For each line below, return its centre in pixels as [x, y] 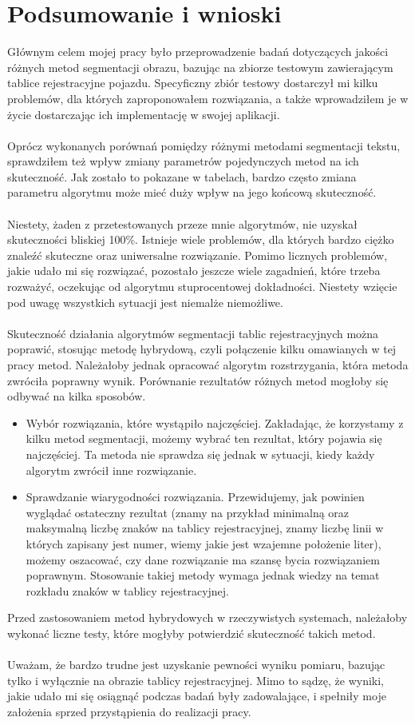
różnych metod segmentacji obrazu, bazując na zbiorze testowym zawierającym [200, 67]
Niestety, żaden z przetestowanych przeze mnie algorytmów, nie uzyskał [182, 223]
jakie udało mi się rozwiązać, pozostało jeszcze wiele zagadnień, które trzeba [194, 271]
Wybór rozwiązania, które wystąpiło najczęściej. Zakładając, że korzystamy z [215, 422]
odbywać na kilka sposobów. [77, 396]
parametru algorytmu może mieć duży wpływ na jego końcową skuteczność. [192, 192]
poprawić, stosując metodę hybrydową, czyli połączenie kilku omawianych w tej [202, 349]
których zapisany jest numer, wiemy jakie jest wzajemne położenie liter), [204, 543]
